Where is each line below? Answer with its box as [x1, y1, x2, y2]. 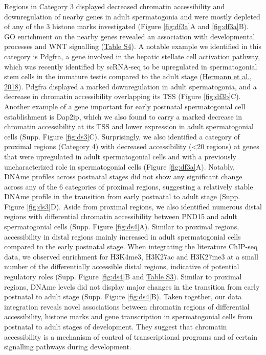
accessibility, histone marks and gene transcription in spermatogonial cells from [4, 311, 253, 322]
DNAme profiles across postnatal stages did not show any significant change [4, 171, 242, 182]
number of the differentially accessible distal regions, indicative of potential [4, 261, 239, 272]
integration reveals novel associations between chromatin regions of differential [4, 301, 250, 312]
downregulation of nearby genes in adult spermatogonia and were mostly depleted [4, 11, 260, 21]
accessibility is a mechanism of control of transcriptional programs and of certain [4, 331, 257, 342]
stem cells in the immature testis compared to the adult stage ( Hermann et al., [4, 71, 252, 82]
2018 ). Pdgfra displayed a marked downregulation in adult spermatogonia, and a [4, 81, 257, 91]
